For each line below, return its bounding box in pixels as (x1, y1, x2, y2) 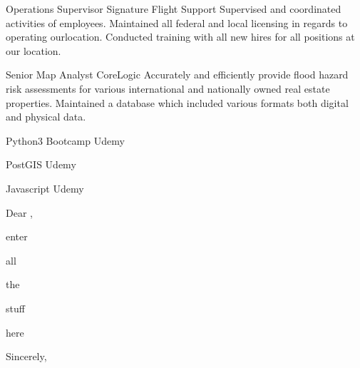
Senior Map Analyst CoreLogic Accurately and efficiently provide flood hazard (6, 67, 349, 82)
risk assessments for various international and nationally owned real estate (6, 81, 330, 96)
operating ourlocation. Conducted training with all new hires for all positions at (6, 29, 355, 44)
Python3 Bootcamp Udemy (6, 133, 125, 148)
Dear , (6, 205, 33, 220)
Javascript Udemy (6, 180, 84, 195)
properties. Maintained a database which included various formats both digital (6, 95, 349, 110)
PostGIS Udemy (6, 157, 76, 172)
